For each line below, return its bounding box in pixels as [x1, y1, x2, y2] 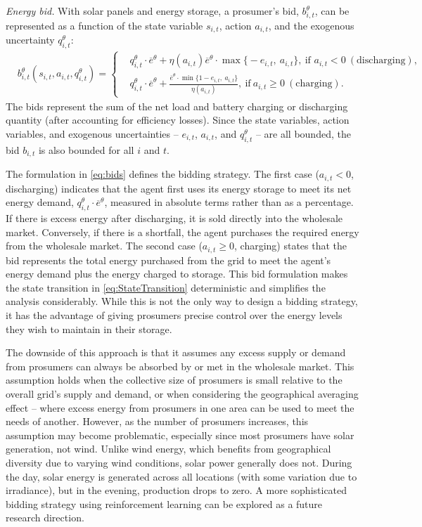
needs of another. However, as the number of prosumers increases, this [6, 414, 309, 429]
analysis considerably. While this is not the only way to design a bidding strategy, [6, 294, 358, 308]
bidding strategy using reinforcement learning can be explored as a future [6, 496, 323, 511]
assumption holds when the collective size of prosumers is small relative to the [6, 372, 343, 387]
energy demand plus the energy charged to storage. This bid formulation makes [6, 266, 348, 281]
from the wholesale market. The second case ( [6, 238, 203, 253]
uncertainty [6, 32, 55, 47]
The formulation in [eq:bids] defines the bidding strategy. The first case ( [6, 167, 319, 181]
